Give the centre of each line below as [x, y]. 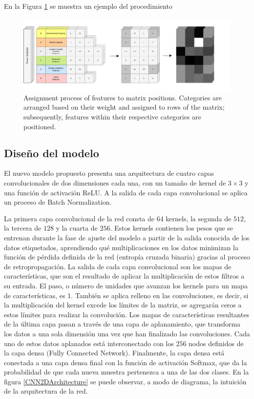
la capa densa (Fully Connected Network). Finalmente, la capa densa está [114, 353]
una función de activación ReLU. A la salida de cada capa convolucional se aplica [126, 192]
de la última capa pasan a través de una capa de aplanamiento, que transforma [122, 324]
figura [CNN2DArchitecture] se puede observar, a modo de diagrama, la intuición [125, 381]
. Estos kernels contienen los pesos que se [172, 228]
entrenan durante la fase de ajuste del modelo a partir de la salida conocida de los [127, 237]
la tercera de [23, 228]
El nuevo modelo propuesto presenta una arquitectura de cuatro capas [109, 173]
